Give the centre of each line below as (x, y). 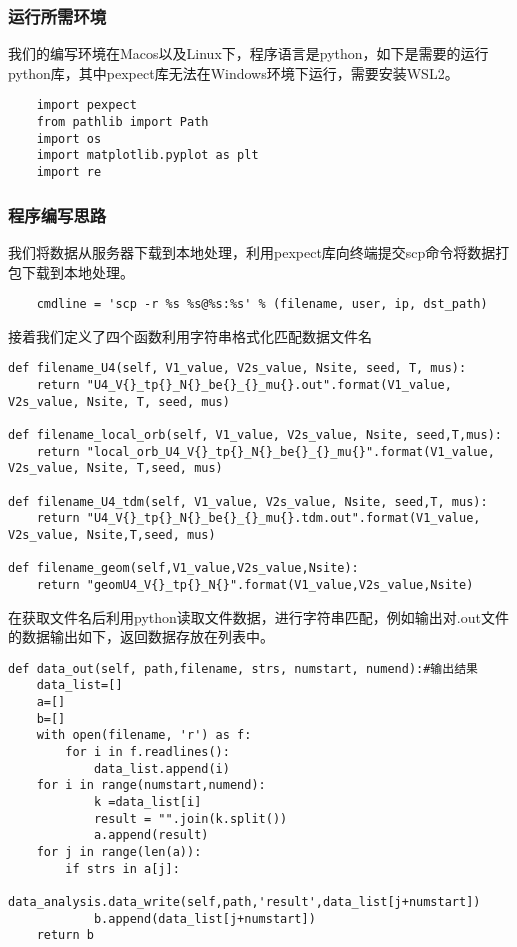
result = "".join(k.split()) (190, 818)
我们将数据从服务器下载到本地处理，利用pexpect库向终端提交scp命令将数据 (252, 251)
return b (65, 935)
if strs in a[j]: (122, 868)
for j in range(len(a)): (119, 851)
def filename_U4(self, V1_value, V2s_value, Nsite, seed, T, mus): (237, 368)
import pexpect (86, 105)
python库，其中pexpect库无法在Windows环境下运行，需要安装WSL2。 (233, 72)
